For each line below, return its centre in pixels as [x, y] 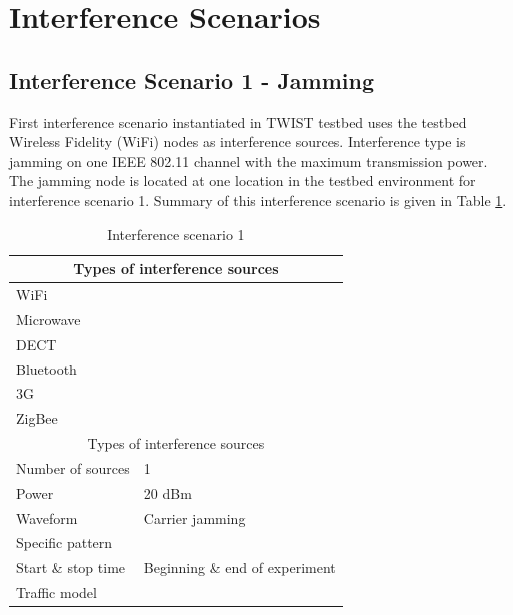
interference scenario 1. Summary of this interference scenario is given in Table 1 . [258, 199]
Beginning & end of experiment [239, 567]
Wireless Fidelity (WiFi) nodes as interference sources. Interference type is [237, 141]
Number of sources [73, 467]
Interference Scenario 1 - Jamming [192, 79]
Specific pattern [64, 542]
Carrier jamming [194, 517]
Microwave [48, 318]
